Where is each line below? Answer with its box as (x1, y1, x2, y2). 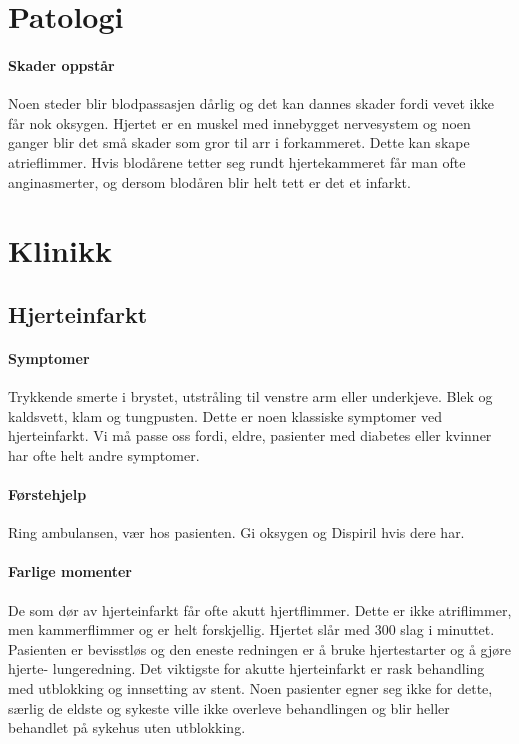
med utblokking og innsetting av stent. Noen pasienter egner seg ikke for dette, (8, 678, 493, 699)
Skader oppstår (8, 54, 115, 75)
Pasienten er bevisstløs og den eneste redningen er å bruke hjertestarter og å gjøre (8, 638, 511, 659)
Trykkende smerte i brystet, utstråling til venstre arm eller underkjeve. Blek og (8, 386, 493, 407)
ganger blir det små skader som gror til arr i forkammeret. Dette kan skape (8, 132, 470, 153)
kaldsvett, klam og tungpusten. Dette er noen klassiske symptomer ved (8, 405, 442, 426)
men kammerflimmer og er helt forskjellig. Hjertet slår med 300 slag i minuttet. (8, 619, 495, 640)
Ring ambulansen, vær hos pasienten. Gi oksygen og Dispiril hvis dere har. (8, 522, 465, 543)
